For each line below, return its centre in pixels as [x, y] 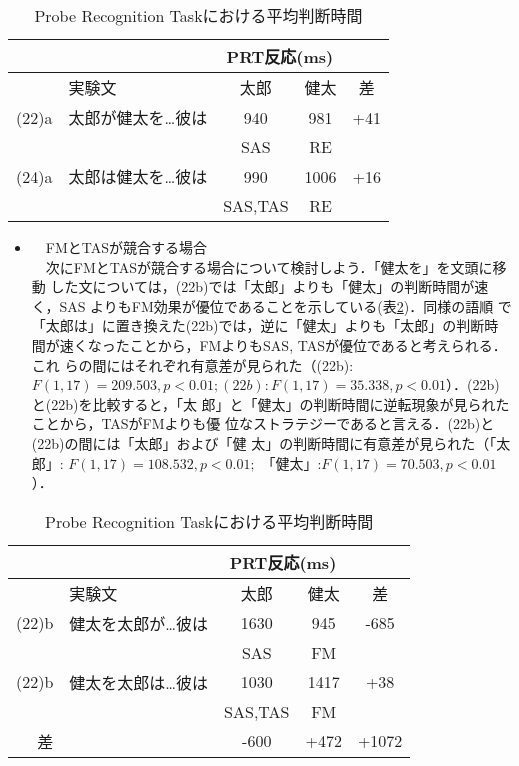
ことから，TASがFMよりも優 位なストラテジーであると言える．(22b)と [263, 423]
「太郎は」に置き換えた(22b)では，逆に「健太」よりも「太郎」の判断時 [265, 325]
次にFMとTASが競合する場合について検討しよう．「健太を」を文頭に [269, 266]
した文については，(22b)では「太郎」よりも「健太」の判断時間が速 [269, 286]
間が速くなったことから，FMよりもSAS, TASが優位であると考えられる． [269, 344]
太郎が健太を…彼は [138, 117]
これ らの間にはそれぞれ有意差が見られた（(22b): [192, 364]
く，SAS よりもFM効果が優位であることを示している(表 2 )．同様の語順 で [271, 305]
